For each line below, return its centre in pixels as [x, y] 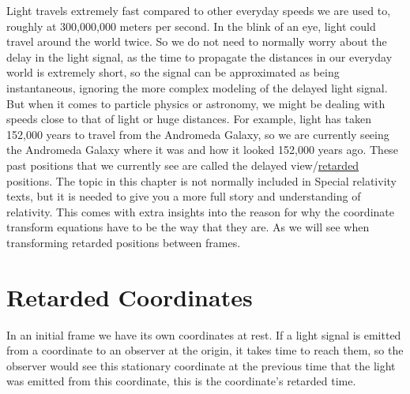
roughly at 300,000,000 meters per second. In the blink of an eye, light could [191, 26]
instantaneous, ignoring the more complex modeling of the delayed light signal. [197, 87]
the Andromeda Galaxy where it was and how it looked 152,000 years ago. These [202, 150]
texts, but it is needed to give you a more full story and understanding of [184, 196]
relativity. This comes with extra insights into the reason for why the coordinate [200, 211]
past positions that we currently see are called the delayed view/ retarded [183, 165]
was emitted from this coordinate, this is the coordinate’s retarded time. [181, 381]
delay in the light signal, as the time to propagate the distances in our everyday [199, 56]
